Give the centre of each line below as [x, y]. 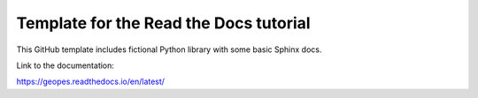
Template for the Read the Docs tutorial [163, 23]
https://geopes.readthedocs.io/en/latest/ [91, 82]
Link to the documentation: [66, 65]
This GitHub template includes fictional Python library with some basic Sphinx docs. [169, 49]
